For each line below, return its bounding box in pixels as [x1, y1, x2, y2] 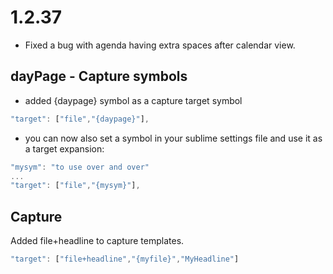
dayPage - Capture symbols [10, 68, 188, 85]
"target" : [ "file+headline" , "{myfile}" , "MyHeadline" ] [10, 254, 240, 265]
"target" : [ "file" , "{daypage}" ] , [10, 114, 150, 124]
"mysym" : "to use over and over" [10, 162, 150, 172]
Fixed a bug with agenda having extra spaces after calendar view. [24, 39, 296, 51]
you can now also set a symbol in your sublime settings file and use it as [24, 132, 323, 144]
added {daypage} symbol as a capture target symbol [24, 94, 243, 106]
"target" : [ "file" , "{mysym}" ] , [10, 181, 141, 191]
